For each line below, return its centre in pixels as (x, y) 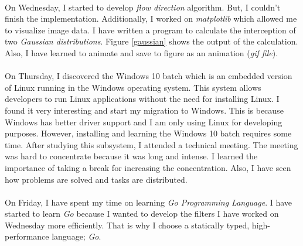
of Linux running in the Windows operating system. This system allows (133, 87)
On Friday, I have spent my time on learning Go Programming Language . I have (149, 202)
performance (27, 236)
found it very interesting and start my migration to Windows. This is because (144, 110)
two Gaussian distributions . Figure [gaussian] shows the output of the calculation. (151, 41)
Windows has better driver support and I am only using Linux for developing (144, 122)
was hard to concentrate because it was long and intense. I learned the (131, 156)
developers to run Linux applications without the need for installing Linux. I (142, 99)
